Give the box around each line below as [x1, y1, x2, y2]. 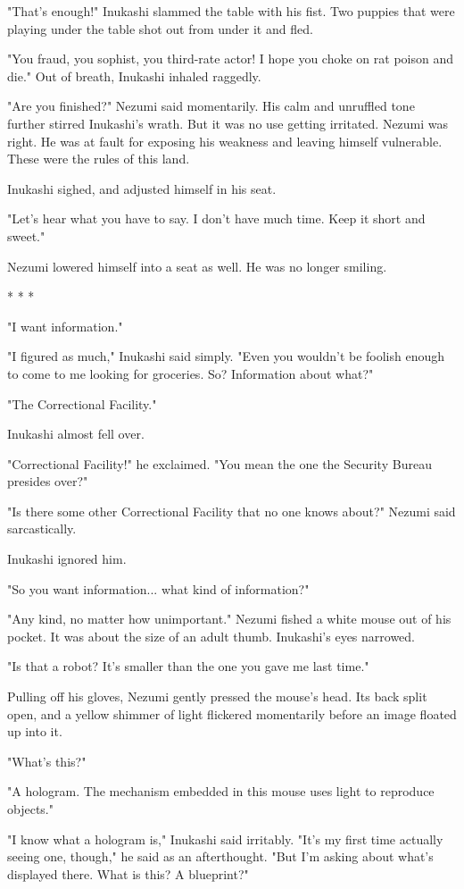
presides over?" [7, 472, 88, 491]
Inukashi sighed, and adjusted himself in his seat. [7, 179, 277, 197]
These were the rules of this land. [7, 149, 190, 168]
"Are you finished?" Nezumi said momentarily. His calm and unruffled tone [7, 96, 415, 115]
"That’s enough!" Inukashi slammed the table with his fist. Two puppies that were [7, 2, 455, 20]
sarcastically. [7, 519, 77, 538]
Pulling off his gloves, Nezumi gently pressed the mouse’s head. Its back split [7, 687, 427, 706]
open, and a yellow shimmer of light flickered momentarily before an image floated [7, 704, 457, 723]
